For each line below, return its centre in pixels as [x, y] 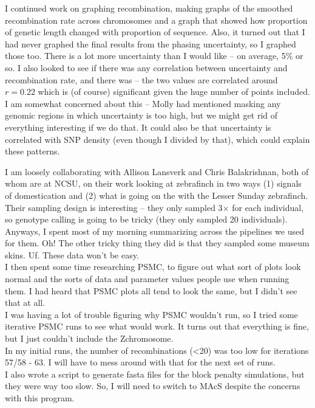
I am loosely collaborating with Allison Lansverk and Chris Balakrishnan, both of [157, 171]
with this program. [40, 398]
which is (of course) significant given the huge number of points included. [174, 92]
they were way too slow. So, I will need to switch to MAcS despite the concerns [153, 386]
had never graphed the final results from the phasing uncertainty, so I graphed [151, 43]
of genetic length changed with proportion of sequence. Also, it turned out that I [155, 32]
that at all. [25, 303]
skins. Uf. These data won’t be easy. [72, 254]
